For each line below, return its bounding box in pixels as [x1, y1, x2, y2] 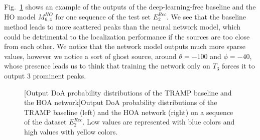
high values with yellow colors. [24, 126, 118, 136]
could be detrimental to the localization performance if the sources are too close [4, 31, 250, 41]
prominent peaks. [33, 70, 86, 81]
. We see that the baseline [167, 11, 246, 21]
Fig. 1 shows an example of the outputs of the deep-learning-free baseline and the [4, 1, 256, 11]
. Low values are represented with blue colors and [82, 116, 235, 127]
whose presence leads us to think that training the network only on [4, 60, 210, 71]
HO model [4, 11, 36, 21]
